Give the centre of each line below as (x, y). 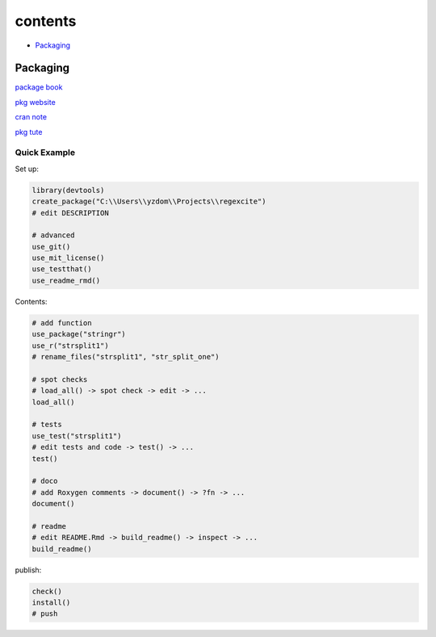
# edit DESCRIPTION (70, 213)
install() (51, 603)
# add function (62, 323)
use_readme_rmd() (66, 280)
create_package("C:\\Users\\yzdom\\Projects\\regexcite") (149, 201)
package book (39, 87)
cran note (31, 117)
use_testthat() (62, 269)
